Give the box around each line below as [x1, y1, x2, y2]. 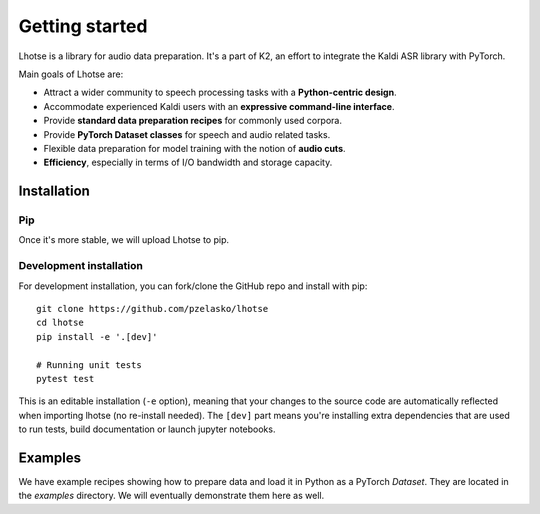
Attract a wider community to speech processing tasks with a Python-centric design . [43, 86, 397, 99]
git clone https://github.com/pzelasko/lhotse [36, 303, 269, 314]
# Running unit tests [36, 359, 142, 370]
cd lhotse [36, 317, 84, 329]
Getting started [18, 15, 148, 37]
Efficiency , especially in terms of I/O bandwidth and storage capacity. [43, 156, 333, 169]
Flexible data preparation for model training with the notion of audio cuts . [43, 142, 346, 154]
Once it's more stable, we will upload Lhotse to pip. [18, 234, 230, 246]
